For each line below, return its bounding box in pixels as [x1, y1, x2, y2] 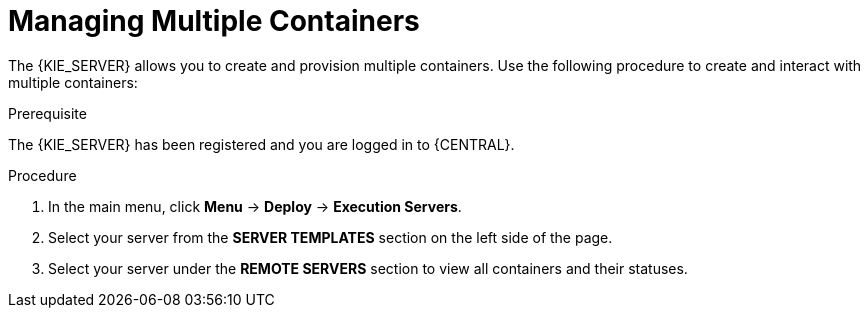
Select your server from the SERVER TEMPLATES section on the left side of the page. [48, 228, 613, 246]
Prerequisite [8, 104, 87, 122]
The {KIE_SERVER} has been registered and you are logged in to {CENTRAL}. [8, 135, 515, 153]
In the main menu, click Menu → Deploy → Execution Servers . [48, 197, 462, 215]
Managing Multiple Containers [8, 4, 420, 38]
